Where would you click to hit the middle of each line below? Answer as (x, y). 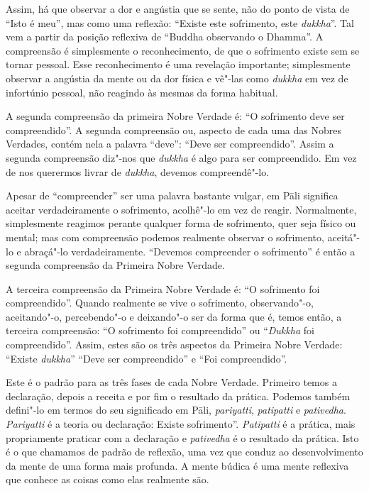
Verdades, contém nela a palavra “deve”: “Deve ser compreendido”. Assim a (170, 144)
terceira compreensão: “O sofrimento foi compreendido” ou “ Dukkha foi (160, 330)
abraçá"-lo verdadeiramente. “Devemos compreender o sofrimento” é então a (190, 251)
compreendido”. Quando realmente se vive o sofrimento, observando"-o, (160, 303)
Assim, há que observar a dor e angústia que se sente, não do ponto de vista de (178, 9)
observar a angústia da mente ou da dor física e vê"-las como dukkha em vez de (177, 78)
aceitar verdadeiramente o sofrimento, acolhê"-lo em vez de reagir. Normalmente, (181, 209)
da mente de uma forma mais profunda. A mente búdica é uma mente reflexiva (177, 465)
